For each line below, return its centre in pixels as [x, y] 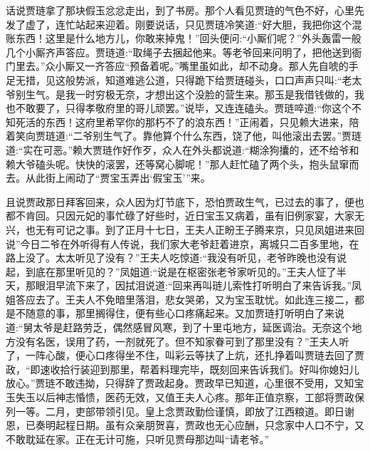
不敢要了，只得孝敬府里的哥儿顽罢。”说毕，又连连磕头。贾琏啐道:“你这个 [184, 108]
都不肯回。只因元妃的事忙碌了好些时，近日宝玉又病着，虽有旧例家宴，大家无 [185, 216]
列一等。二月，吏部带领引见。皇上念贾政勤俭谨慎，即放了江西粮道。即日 [175, 411]
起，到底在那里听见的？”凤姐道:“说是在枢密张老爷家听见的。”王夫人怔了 [171, 271]
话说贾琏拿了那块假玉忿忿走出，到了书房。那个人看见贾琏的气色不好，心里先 [185, 10]
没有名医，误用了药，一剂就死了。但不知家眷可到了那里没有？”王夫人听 [182, 341]
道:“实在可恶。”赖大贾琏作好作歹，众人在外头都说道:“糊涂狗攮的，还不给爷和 [183, 149]
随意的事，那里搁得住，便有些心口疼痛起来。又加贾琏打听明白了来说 [185, 313]
